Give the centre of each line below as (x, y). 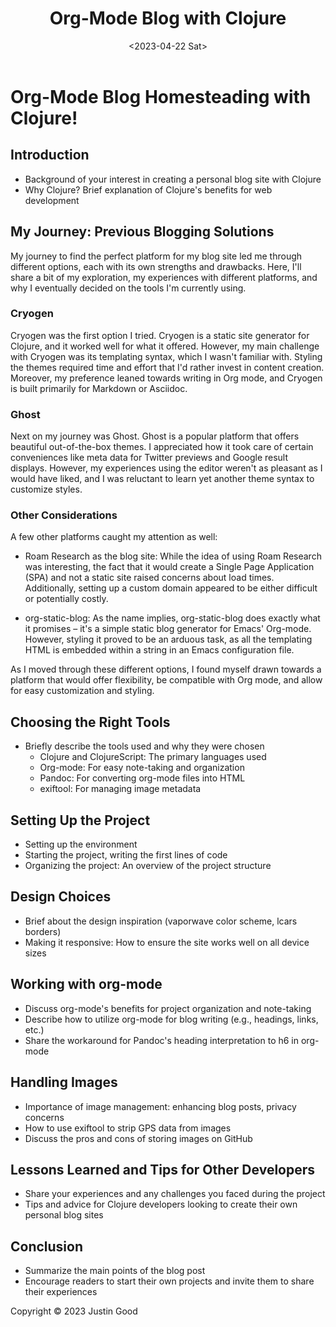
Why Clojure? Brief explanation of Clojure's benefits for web (148, 189)
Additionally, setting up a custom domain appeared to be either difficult (171, 588)
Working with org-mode (86, 984)
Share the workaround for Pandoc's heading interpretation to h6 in (162, 1040)
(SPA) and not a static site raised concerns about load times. (149, 578)
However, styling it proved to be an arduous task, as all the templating (168, 639)
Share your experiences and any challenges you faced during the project (175, 1194)
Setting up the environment (81, 844)
